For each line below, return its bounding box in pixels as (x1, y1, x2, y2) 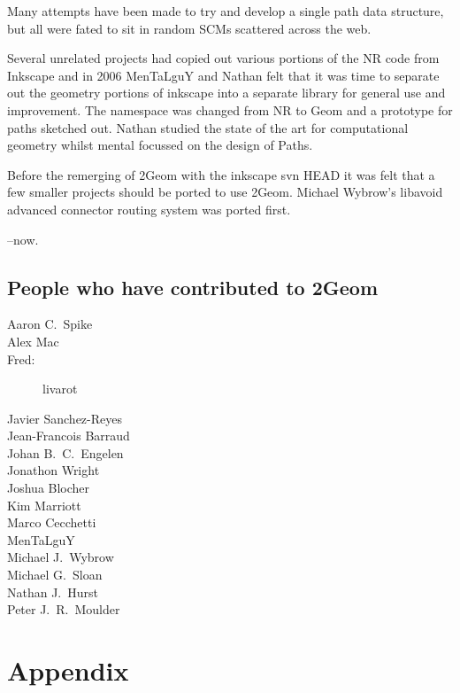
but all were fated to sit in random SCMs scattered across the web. (7, 19, 372, 37)
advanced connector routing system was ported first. (7, 199, 291, 218)
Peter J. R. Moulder (7, 600, 120, 619)
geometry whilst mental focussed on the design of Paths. (7, 136, 313, 154)
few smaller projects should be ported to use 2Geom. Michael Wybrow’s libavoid (7, 183, 443, 201)
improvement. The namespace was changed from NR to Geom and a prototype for (7, 100, 453, 119)
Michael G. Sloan (7, 565, 103, 584)
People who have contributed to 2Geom (7, 273, 379, 300)
